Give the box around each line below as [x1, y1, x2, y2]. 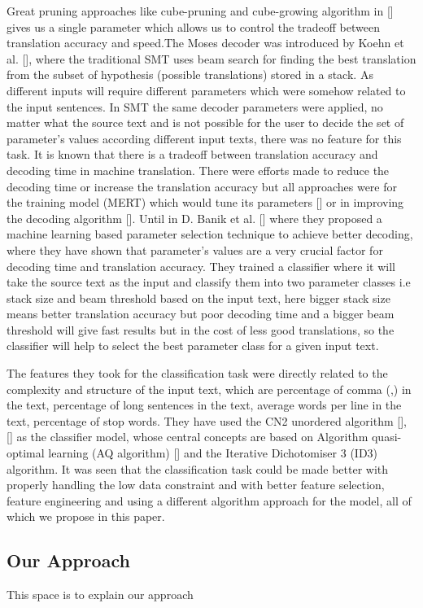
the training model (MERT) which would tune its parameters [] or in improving [7, 194, 404, 211]
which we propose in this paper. [7, 508, 165, 525]
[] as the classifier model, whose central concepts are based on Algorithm [7, 428, 368, 445]
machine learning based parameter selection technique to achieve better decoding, [7, 225, 413, 243]
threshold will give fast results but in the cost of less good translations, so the [7, 321, 395, 338]
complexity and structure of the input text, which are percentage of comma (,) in [7, 380, 412, 397]
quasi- [371, 428, 402, 445]
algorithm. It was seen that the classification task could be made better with [7, 460, 389, 477]
